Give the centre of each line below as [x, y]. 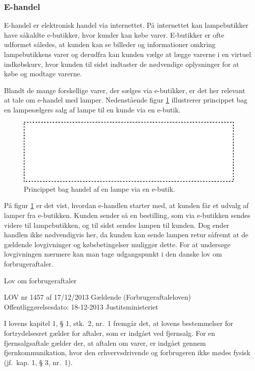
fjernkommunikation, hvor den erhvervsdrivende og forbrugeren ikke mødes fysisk [127, 352]
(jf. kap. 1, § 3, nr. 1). [38, 362]
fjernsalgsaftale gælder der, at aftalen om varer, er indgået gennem [105, 343]
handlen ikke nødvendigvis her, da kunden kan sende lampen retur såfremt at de [126, 235]
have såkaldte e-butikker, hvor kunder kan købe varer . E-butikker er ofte [114, 34]
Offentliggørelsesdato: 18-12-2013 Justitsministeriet [81, 306]
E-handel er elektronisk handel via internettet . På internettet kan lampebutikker [126, 25]
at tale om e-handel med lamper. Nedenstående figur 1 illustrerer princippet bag [126, 100]
